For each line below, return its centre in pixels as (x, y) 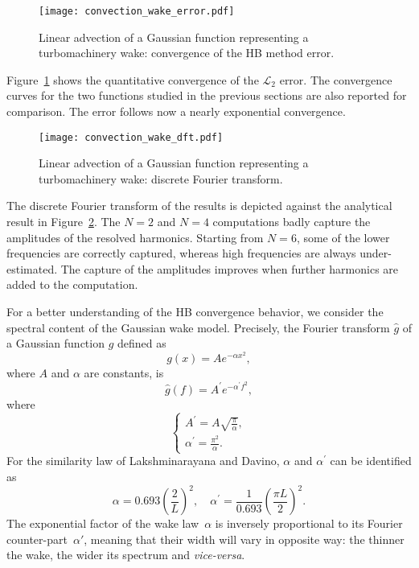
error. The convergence (336, 79)
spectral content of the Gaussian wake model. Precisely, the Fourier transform (198, 327)
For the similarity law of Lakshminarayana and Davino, (143, 461)
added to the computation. (72, 284)
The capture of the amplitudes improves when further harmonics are (230, 268)
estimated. (32, 268)
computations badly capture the (292, 222)
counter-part (37, 539)
